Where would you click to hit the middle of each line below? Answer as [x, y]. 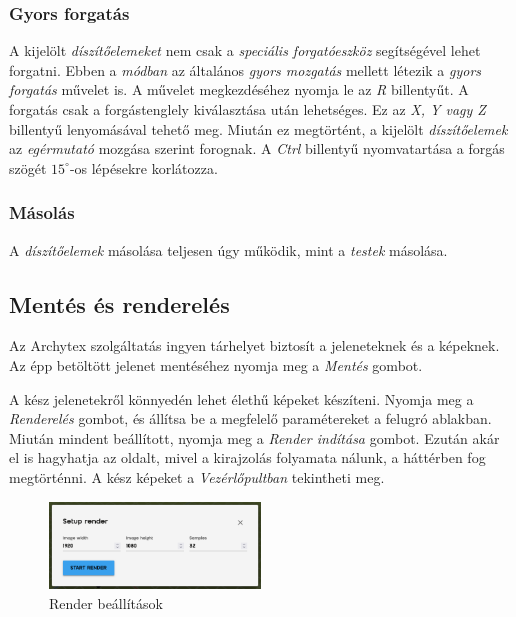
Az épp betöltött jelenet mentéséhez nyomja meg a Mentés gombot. [216, 364]
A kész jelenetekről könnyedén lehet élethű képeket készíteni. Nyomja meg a [241, 398]
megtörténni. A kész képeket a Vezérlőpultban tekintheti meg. [197, 476]
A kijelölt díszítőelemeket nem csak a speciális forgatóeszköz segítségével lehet [245, 50]
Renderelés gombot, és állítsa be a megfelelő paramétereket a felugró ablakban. [250, 418]
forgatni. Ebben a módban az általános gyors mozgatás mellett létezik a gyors [245, 69]
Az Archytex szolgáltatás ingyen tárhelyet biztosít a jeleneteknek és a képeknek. [254, 345]
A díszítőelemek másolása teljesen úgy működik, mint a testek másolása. [228, 249]
